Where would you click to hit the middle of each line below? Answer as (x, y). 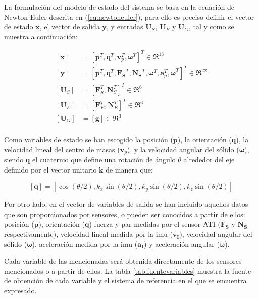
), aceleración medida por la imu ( (85, 244)
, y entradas (125, 27)
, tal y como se (211, 27)
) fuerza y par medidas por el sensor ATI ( (155, 224)
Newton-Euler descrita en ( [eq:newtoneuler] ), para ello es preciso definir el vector (129, 16)
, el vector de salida (70, 27)
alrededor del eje (209, 160)
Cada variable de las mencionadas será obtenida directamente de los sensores (123, 261)
